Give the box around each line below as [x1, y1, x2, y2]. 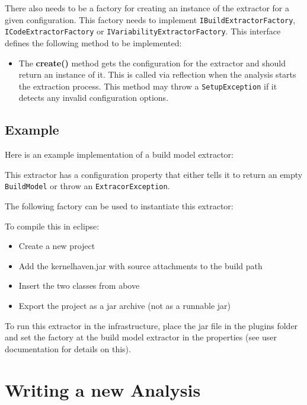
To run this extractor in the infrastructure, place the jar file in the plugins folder [5, 319, 298, 331]
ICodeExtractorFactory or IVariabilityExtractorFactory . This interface [5, 25, 281, 37]
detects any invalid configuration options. [18, 91, 169, 104]
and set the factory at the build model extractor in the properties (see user [5, 331, 277, 343]
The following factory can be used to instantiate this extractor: [5, 199, 234, 212]
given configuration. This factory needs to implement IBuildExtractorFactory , [5, 13, 296, 25]
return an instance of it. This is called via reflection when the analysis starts [18, 68, 296, 81]
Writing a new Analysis [5, 377, 201, 401]
